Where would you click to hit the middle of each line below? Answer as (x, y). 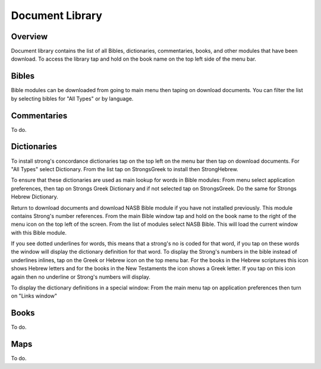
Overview (29, 37)
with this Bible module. (39, 232)
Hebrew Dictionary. (35, 197)
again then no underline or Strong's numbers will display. (81, 277)
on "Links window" (34, 296)
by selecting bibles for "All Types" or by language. (72, 99)
